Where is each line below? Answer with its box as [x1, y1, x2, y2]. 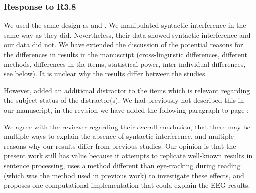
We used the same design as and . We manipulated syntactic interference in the [4, 20, 246, 30]
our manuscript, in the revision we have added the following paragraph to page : [4, 104, 249, 115]
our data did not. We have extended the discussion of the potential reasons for [4, 39, 243, 50]
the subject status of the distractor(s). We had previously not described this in [4, 95, 244, 105]
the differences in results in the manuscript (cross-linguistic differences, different [4, 49, 247, 59]
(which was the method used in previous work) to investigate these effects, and [4, 170, 244, 180]
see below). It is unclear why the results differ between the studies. [4, 68, 207, 79]
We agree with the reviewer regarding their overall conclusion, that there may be [4, 121, 251, 131]
